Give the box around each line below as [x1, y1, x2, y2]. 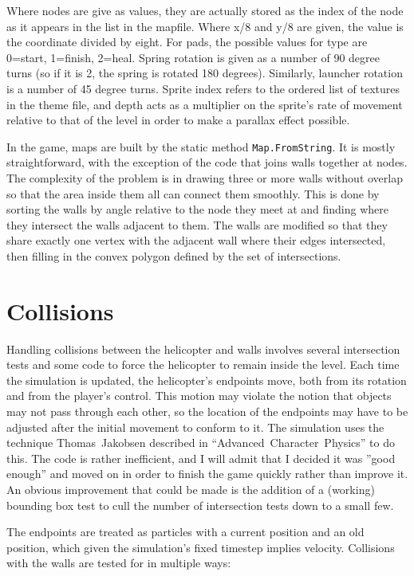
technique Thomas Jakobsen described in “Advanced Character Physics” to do [6, 434, 395, 451]
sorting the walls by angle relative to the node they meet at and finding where [6, 201, 388, 217]
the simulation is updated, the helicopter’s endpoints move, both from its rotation [6, 371, 407, 388]
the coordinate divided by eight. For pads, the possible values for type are [6, 33, 368, 50]
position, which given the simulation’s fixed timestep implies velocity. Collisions [6, 539, 395, 555]
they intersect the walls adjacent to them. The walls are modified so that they [6, 216, 388, 233]
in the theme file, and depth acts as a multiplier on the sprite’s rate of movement [6, 96, 403, 112]
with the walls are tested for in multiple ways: [6, 554, 231, 571]
